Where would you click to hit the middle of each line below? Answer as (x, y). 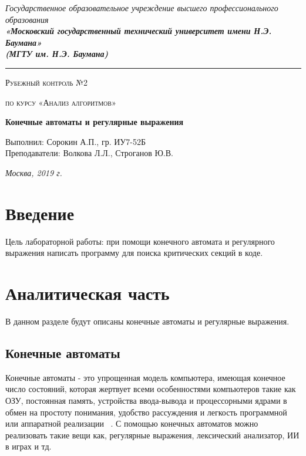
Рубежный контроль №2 (46, 82)
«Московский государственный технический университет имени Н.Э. (139, 31)
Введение (40, 213)
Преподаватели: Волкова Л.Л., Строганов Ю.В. (89, 153)
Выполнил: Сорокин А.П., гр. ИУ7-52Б (75, 141)
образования (27, 19)
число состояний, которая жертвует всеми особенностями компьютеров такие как (151, 389)
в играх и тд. (28, 446)
